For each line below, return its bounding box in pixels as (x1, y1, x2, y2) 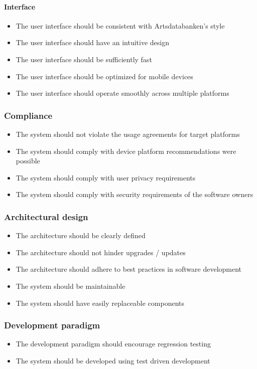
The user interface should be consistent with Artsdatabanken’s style (16, 20, 225, 31)
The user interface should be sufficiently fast (16, 54, 152, 64)
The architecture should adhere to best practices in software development (16, 264, 242, 274)
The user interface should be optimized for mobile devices (16, 71, 193, 81)
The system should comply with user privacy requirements (16, 172, 196, 182)
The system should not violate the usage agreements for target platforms (16, 128, 240, 139)
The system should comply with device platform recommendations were (16, 145, 236, 156)
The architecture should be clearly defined (16, 230, 146, 241)
